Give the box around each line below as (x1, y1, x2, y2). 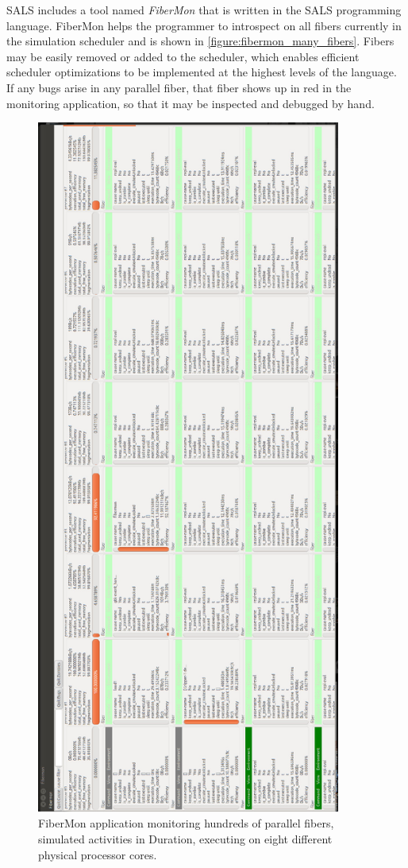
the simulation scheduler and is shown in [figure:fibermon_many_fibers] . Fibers (6, 33, 395, 49)
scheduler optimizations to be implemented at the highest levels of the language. (6, 64, 397, 80)
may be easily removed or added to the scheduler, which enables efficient (6, 48, 360, 64)
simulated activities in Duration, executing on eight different (38, 831, 333, 847)
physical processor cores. (38, 846, 157, 862)
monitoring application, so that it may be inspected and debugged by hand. (6, 95, 375, 111)
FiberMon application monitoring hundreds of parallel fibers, (38, 815, 334, 831)
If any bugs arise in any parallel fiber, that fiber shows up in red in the (6, 79, 352, 95)
